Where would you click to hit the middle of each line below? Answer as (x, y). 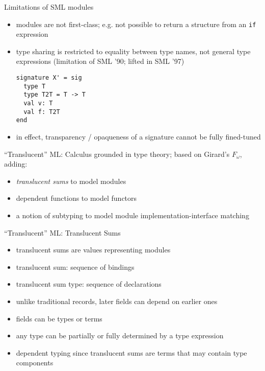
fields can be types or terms (59, 318)
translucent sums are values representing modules (93, 250)
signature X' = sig (49, 78)
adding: (16, 164)
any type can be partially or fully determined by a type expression (120, 335)
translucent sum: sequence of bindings (75, 266)
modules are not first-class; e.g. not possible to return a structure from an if (136, 24)
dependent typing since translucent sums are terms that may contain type (131, 352)
